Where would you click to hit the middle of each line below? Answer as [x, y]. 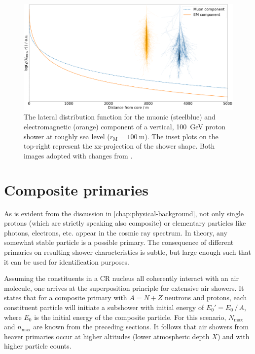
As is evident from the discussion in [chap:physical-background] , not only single [124, 213]
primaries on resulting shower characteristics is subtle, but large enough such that [127, 252]
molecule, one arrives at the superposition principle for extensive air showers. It [124, 288]
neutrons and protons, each [206, 297]
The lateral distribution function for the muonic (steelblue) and [120, 117]
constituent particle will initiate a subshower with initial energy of [104, 307]
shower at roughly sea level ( [67, 136]
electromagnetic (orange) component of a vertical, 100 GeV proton [125, 127]
